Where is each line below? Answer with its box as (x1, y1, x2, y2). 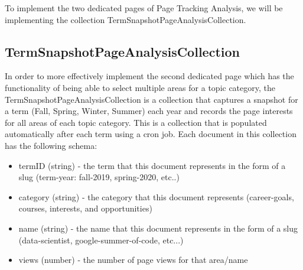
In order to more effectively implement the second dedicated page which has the (5, 70, 294, 82)
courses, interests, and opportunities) (18, 202, 152, 214)
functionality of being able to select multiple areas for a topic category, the (5, 81, 275, 93)
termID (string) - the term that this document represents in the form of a (18, 159, 286, 171)
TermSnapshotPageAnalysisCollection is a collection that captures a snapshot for (5, 93, 298, 105)
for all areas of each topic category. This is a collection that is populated (5, 116, 267, 128)
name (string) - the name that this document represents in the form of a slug (18, 222, 298, 234)
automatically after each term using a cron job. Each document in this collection (5, 128, 297, 140)
